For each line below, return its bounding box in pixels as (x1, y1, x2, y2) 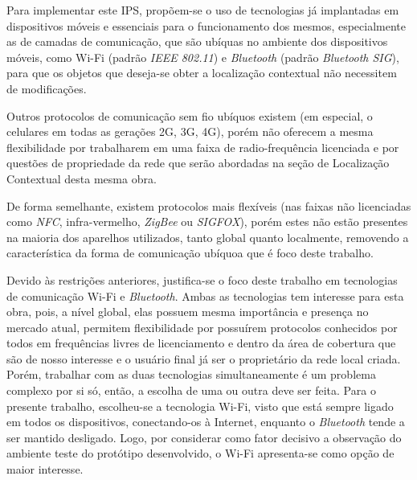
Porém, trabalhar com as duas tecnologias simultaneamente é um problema (6, 366, 376, 383)
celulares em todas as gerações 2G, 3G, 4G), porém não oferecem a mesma (6, 123, 374, 140)
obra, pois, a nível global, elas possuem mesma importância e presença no (6, 303, 369, 320)
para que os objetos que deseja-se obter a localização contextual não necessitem (6, 64, 397, 81)
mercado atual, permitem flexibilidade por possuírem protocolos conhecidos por (6, 318, 398, 335)
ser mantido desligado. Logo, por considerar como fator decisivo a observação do (6, 429, 402, 445)
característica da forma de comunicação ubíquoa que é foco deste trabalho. (6, 244, 374, 261)
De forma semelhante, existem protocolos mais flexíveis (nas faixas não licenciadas (6, 197, 411, 214)
